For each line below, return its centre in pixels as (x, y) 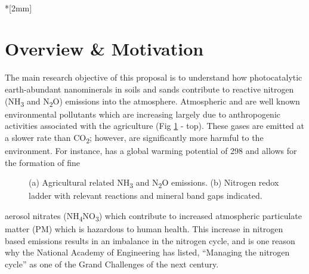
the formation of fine (43, 162)
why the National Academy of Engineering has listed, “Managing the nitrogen (147, 252)
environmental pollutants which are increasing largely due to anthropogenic (143, 114)
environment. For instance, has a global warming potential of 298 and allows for (151, 150)
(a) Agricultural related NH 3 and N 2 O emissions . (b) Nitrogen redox (154, 183)
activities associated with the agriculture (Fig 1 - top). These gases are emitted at (154, 126)
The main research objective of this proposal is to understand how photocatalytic (154, 77)
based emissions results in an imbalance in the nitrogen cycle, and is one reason (150, 240)
